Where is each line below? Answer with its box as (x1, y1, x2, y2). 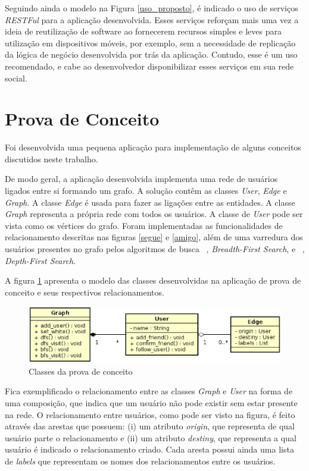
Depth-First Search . (5, 254, 76, 266)
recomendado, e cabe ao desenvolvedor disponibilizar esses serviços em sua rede (5, 59, 294, 72)
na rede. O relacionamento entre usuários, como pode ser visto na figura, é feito (5, 408, 295, 420)
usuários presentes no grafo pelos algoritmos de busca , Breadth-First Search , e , (5, 243, 305, 255)
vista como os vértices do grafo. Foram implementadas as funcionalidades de (5, 219, 283, 231)
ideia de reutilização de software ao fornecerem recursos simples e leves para (5, 25, 282, 37)
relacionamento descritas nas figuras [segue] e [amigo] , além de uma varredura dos (5, 231, 303, 243)
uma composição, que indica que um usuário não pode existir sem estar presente (5, 397, 298, 409)
